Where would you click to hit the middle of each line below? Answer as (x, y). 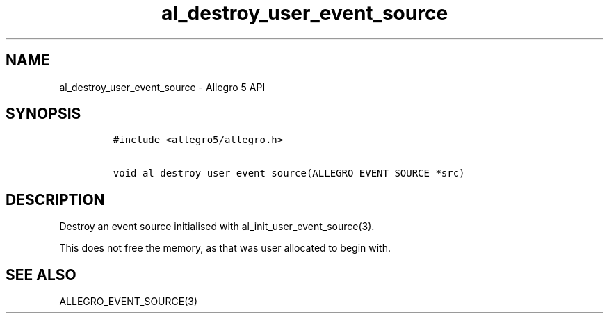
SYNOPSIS (43, 114)
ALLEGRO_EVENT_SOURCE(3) (129, 302)
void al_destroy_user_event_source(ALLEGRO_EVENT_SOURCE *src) (289, 173)
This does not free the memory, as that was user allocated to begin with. (225, 248)
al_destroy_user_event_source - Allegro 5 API (162, 87)
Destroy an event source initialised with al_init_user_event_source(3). (217, 227)
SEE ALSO (41, 275)
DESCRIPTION (55, 199)
